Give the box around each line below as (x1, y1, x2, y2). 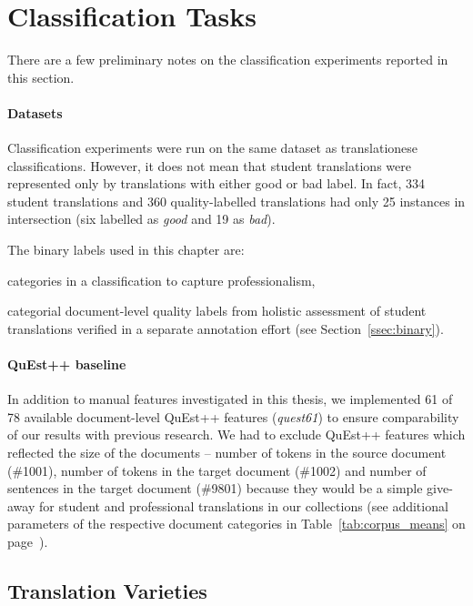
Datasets (7, 103, 63, 122)
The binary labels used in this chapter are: (7, 240, 245, 259)
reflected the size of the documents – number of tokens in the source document (7, 443, 447, 462)
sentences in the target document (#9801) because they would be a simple (7, 479, 423, 498)
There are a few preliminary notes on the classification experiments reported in (7, 50, 448, 69)
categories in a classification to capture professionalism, (7, 270, 316, 289)
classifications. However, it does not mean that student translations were (7, 156, 411, 175)
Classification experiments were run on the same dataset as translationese (7, 138, 418, 157)
